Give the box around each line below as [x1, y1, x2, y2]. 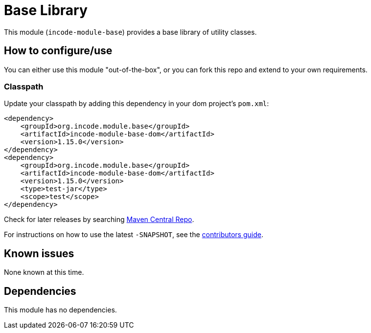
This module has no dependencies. [4, 306, 117, 314]
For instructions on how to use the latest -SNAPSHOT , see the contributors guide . [4, 230, 263, 239]
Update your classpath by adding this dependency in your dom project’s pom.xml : [4, 99, 269, 108]
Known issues [4, 247, 74, 260]
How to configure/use [4, 44, 113, 57]
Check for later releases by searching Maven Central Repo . [4, 215, 194, 224]
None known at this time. [4, 268, 84, 277]
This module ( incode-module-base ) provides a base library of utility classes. [4, 27, 257, 36]
